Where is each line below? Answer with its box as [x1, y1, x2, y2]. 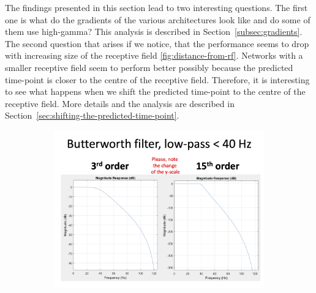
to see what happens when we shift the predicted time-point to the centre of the [5, 85, 306, 98]
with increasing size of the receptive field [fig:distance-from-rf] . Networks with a [5, 49, 303, 62]
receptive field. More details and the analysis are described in [5, 97, 235, 109]
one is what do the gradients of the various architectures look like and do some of [5, 13, 310, 26]
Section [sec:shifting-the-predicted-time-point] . [5, 109, 179, 122]
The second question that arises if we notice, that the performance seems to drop [5, 37, 309, 50]
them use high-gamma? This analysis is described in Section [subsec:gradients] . [5, 25, 303, 38]
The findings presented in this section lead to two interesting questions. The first [5, 1, 308, 13]
